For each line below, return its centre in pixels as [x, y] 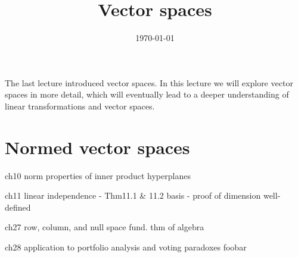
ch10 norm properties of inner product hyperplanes [98, 175]
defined [18, 207]
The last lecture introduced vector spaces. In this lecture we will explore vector [149, 82]
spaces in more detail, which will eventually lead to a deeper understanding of [147, 94]
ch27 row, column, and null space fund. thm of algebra [105, 227]
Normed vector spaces [97, 147]
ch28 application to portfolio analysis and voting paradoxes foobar [126, 247]
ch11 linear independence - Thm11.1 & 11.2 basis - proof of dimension [133, 195]
